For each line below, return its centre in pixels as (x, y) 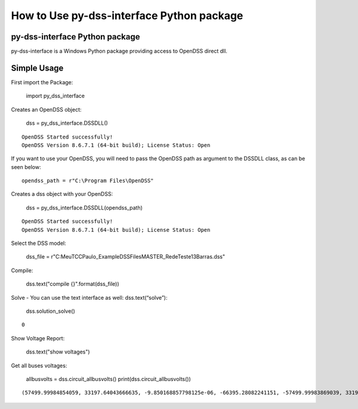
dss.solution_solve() (51, 311)
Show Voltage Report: (38, 338)
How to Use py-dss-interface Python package (127, 16)
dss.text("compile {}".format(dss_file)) (72, 284)
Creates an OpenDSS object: (46, 109)
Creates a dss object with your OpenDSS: (62, 194)
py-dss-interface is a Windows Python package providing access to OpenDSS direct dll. (119, 51)
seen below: (26, 167)
